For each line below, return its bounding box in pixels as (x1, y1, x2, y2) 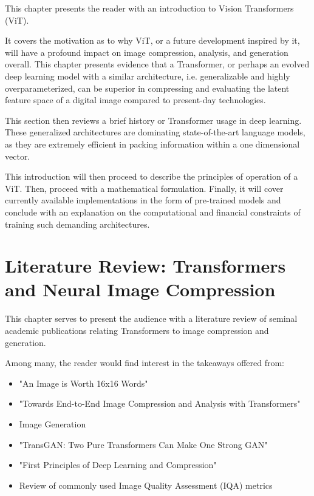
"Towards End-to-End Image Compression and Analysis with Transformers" (19, 397, 301, 410)
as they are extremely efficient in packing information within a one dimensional (5, 137, 300, 150)
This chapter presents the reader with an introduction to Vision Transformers (5, 2, 294, 14)
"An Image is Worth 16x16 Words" (19, 376, 148, 389)
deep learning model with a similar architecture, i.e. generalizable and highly (5, 69, 290, 82)
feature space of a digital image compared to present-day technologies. (5, 93, 266, 106)
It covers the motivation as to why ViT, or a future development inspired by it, (5, 34, 300, 47)
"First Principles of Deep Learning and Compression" (19, 458, 217, 471)
